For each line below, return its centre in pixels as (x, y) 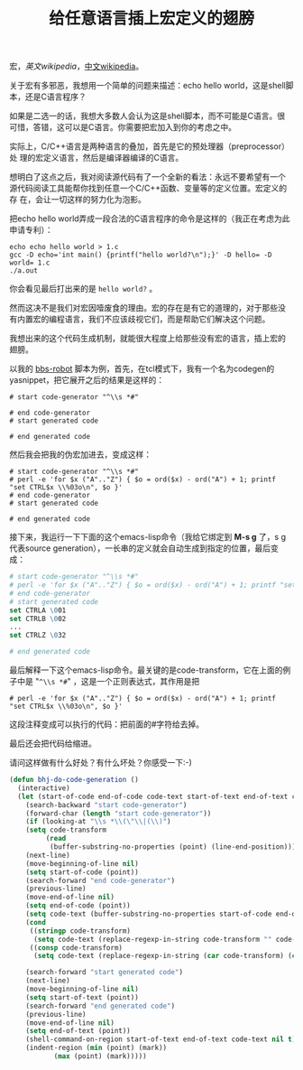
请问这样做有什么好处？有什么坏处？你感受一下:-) (101, 763)
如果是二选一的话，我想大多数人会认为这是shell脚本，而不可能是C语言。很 (147, 116)
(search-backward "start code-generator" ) (106, 805)
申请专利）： (31, 230)
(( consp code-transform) (76, 948)
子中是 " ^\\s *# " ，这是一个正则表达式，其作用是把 (105, 682)
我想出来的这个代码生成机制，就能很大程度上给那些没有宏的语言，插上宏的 (147, 339)
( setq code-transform (66, 830)
